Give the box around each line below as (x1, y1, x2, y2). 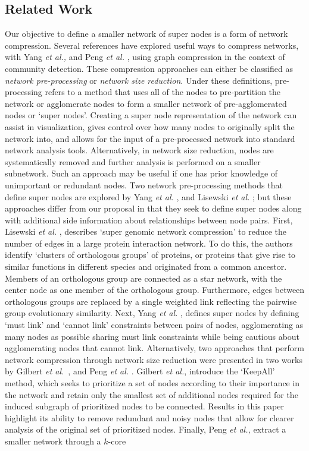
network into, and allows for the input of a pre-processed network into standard (5, 132, 295, 144)
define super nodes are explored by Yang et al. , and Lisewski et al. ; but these (5, 190, 292, 203)
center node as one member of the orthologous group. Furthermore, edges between (5, 283, 305, 296)
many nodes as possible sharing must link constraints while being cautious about (5, 330, 300, 342)
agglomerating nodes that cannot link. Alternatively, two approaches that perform (5, 342, 304, 354)
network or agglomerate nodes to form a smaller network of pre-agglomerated (5, 97, 287, 109)
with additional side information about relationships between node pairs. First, (5, 213, 293, 226)
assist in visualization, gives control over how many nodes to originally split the (5, 120, 295, 133)
